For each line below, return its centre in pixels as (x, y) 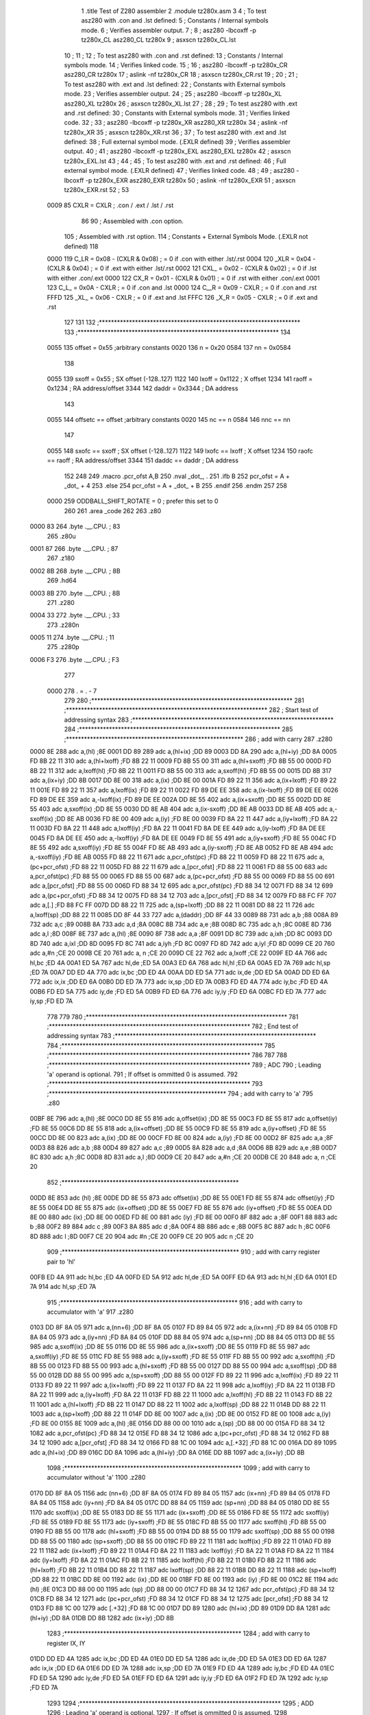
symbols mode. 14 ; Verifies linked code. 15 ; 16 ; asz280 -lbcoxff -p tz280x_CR (176, 64)
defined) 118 (81, 246)
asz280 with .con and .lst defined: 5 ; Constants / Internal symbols (175, 21)
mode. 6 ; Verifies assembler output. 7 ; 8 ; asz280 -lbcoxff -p (169, 30)
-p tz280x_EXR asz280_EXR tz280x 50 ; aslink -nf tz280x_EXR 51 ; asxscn (190, 180)
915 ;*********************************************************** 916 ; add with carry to (175, 1302)
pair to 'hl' (61, 1262)
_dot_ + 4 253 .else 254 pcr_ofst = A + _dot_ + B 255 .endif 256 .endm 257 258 (176, 486)
